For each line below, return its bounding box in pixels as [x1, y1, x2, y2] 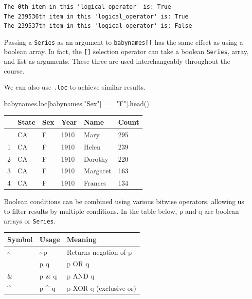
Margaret [84, 166, 111, 176]
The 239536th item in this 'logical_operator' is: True [4, 13, 189, 20]
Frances [84, 178, 107, 188]
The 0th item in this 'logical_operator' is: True [4, 3, 171, 10]
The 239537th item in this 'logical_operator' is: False [4, 22, 192, 30]
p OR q [67, 259, 90, 269]
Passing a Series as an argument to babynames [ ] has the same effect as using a [4, 37, 243, 47]
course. [4, 65, 25, 75]
